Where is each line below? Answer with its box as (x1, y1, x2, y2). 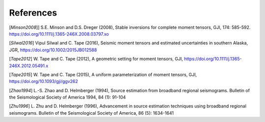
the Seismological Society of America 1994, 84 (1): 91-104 (9, 94, 126, 100)
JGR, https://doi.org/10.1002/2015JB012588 (9, 47, 97, 53)
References (9, 7, 57, 18)
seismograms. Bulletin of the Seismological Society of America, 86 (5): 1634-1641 (9, 110, 174, 116)
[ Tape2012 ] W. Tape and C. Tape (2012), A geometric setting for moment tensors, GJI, (9, 56, 184, 62)
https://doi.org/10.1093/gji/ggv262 (9, 79, 79, 84)
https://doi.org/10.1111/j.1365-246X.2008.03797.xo (9, 31, 109, 37)
